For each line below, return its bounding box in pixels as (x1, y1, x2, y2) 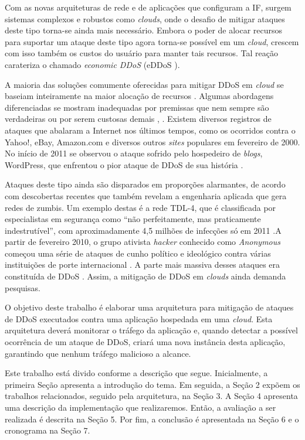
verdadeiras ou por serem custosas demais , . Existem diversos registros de (5, 112, 272, 125)
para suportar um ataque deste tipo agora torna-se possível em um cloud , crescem (5, 35, 299, 47)
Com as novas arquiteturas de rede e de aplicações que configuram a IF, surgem (5, 1, 292, 13)
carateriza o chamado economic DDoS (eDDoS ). (5, 58, 180, 70)
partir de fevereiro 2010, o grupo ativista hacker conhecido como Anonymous (5, 236, 281, 248)
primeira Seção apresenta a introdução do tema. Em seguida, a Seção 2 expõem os (5, 378, 300, 390)
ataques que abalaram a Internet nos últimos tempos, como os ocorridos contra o (5, 124, 296, 136)
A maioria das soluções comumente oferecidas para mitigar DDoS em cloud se (5, 78, 284, 90)
